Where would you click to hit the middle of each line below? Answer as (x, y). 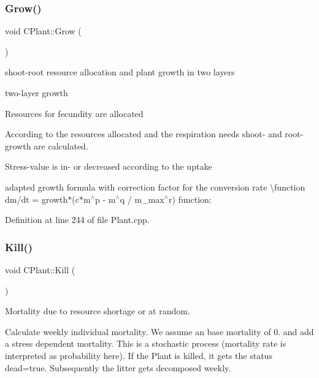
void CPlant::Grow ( (43, 31)
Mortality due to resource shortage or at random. (98, 311)
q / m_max (142, 199)
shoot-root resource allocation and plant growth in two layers (120, 72)
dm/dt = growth (37, 199)
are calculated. (61, 146)
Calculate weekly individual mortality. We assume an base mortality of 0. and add (159, 331)
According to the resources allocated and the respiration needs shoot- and (144, 134)
